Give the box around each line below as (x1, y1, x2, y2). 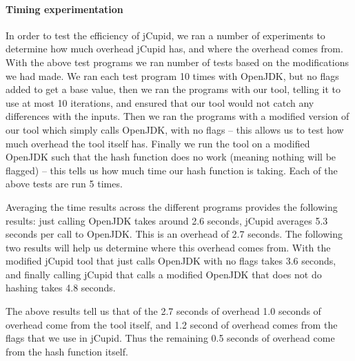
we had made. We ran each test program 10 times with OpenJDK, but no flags (6, 68, 339, 83)
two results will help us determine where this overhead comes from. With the (6, 240, 331, 254)
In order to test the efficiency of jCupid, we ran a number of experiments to (6, 28, 325, 42)
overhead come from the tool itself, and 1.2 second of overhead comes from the (6, 317, 338, 331)
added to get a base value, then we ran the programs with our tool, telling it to (6, 82, 341, 96)
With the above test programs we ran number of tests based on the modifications (6, 54, 349, 69)
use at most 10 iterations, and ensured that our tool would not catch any (6, 95, 314, 110)
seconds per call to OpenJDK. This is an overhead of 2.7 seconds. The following (6, 227, 343, 241)
